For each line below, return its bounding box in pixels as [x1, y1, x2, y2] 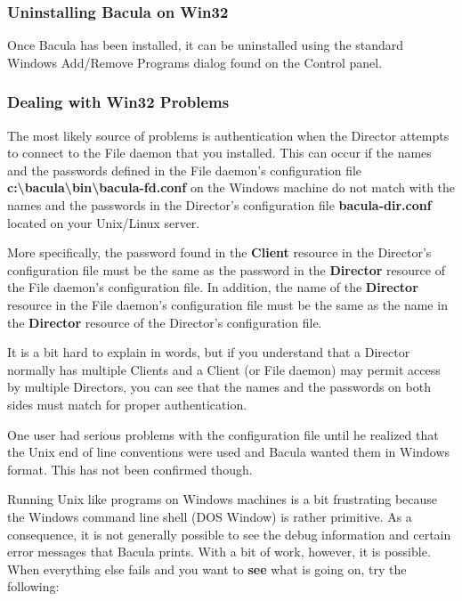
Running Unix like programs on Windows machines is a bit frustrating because [7, 490, 438, 508]
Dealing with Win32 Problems [7, 91, 230, 113]
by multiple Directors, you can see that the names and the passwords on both [7, 378, 431, 396]
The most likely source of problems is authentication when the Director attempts [7, 126, 450, 144]
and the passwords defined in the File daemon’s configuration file [7, 160, 362, 179]
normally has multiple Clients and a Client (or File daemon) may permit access [7, 360, 441, 378]
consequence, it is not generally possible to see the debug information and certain [7, 524, 451, 543]
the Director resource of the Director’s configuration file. [7, 313, 322, 331]
